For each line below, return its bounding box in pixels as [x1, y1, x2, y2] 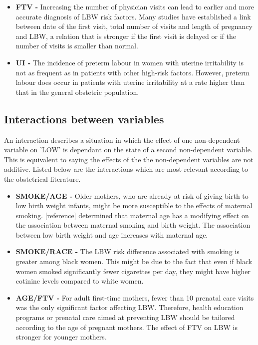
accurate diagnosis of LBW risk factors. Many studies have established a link [15, 11, 251, 21]
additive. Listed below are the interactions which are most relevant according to [4, 164, 249, 174]
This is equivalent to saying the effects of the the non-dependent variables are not [4, 154, 254, 164]
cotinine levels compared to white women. [15, 276, 144, 286]
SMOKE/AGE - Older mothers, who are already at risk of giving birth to [15, 190, 249, 201]
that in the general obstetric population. [15, 86, 139, 97]
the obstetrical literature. [4, 173, 81, 184]
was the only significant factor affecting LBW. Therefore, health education [15, 302, 244, 313]
